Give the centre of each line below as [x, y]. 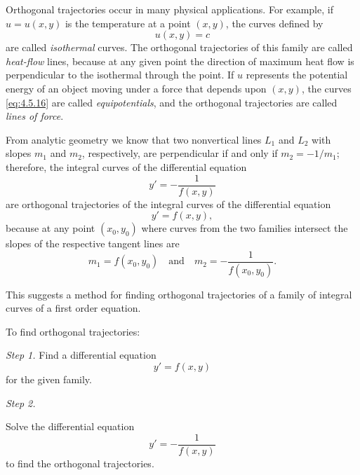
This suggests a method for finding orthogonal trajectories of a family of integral [179, 294]
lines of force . [35, 116]
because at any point [51, 228]
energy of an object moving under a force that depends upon [136, 88]
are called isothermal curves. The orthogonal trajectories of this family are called [179, 47]
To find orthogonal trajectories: [73, 331]
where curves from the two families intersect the [245, 228]
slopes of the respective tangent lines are [93, 243]
